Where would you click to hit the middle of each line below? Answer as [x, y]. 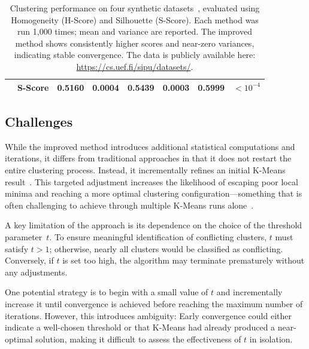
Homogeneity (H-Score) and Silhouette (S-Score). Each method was [135, 19]
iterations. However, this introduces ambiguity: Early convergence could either [148, 315]
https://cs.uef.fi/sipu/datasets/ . [135, 66]
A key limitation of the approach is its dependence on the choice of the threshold [154, 225]
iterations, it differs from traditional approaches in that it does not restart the [148, 158]
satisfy [17, 248]
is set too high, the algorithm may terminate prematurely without [184, 260]
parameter [24, 237]
